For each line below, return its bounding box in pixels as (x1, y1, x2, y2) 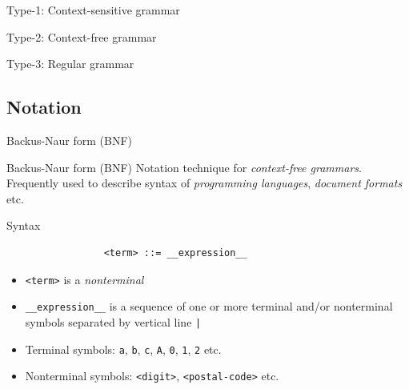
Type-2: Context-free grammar (6, 28, 157, 45)
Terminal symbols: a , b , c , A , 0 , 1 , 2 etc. (25, 340, 222, 357)
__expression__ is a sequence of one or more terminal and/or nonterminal (25, 298, 393, 315)
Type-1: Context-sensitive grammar (6, 2, 180, 18)
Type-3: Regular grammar (6, 55, 134, 72)
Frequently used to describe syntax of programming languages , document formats (6, 174, 403, 191)
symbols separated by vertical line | (25, 313, 202, 330)
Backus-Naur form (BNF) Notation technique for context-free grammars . (6, 158, 362, 175)
